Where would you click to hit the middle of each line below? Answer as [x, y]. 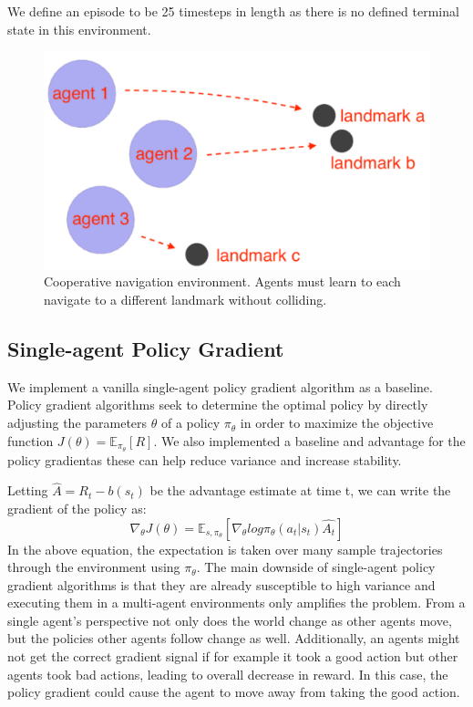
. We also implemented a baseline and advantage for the [309, 440]
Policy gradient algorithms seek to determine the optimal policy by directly [218, 405]
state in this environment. [79, 29]
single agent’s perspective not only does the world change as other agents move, [230, 620]
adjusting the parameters [77, 423]
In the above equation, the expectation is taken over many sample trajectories [225, 549]
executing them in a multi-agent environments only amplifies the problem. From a [236, 603]
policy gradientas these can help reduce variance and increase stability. [205, 459]
